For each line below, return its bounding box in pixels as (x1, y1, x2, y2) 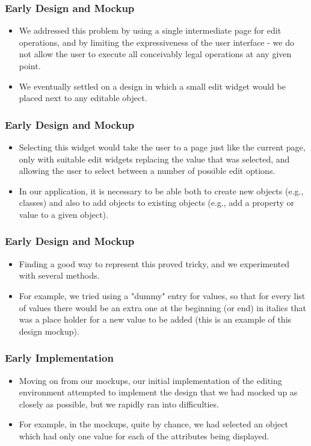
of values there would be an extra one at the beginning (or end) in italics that (19, 301, 306, 314)
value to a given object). (19, 208, 108, 220)
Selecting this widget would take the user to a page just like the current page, (19, 141, 306, 153)
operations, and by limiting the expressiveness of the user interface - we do (19, 36, 294, 48)
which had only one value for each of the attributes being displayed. (19, 429, 269, 442)
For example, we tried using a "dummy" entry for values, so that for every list (19, 289, 306, 302)
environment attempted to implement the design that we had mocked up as (19, 386, 298, 398)
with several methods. (19, 269, 100, 282)
